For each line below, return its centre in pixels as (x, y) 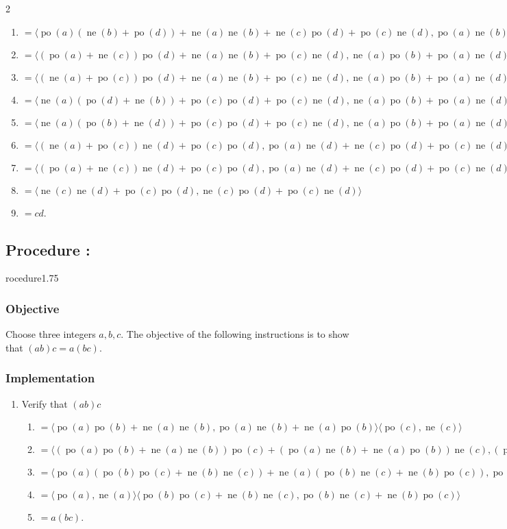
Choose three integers (51, 334)
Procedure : (48, 249)
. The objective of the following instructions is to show (235, 334)
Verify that (45, 403)
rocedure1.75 (32, 278)
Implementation (50, 378)
